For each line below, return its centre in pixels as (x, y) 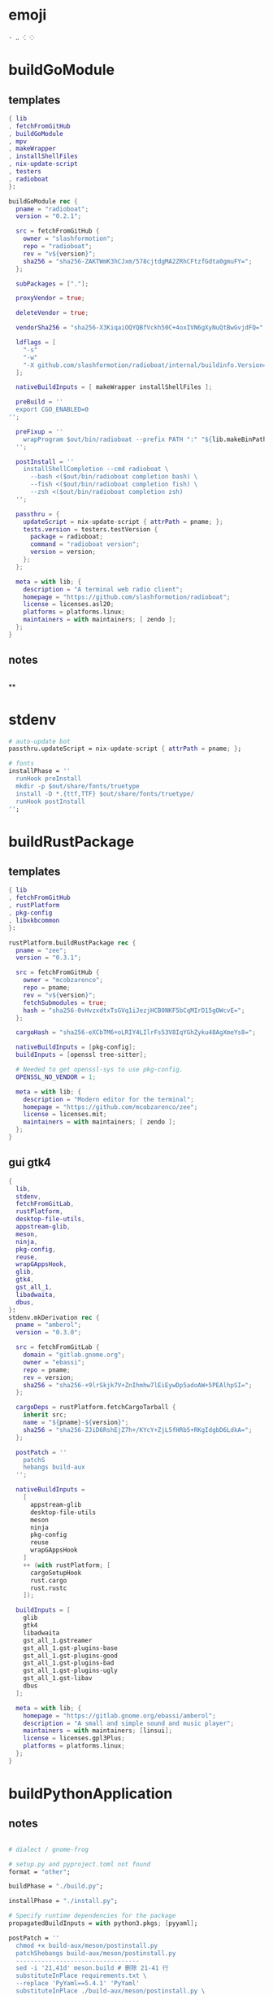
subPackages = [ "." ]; (52, 284)
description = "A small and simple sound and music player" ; (128, 1723)
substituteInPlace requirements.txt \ (82, 1976)
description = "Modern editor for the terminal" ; (109, 1099)
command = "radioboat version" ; (84, 544)
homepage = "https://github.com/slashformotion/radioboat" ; (127, 597)
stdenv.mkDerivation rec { (54, 1317)
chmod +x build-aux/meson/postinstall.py (87, 1945)
